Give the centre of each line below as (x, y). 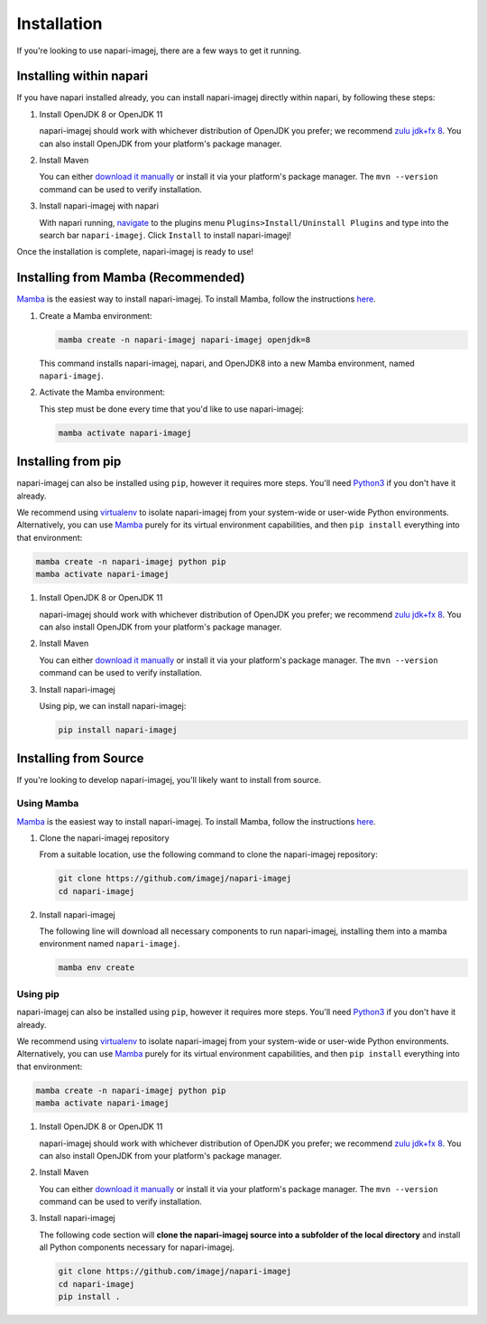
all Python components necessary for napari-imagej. (137, 1247)
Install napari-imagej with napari (99, 206)
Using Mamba (48, 804)
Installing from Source (80, 759)
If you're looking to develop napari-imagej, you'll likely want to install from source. (169, 780)
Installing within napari (83, 76)
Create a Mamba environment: (96, 315)
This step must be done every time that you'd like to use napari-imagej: (171, 409)
